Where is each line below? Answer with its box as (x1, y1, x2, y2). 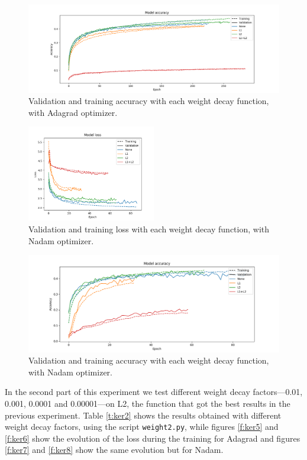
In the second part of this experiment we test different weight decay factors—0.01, (5, 386, 303, 398)
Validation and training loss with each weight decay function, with (28, 223, 270, 235)
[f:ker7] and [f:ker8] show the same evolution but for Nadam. (5, 443, 224, 456)
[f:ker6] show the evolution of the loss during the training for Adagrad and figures (5, 432, 300, 444)
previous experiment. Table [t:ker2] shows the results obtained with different (5, 409, 282, 421)
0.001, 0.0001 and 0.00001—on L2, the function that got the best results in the (5, 397, 290, 409)
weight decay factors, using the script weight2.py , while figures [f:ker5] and (5, 420, 279, 433)
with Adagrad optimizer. (28, 106, 118, 118)
